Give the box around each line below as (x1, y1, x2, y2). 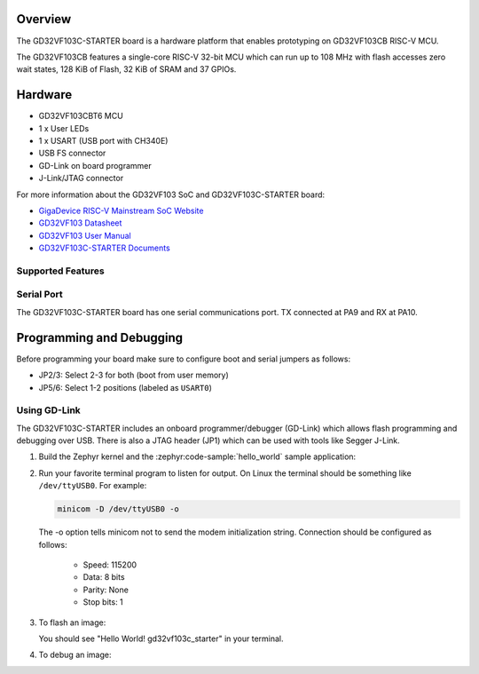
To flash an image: (38, 617, 106, 628)
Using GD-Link (16, 404, 82, 416)
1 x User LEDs (38, 123, 90, 133)
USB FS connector (38, 147, 106, 159)
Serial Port (16, 289, 63, 301)
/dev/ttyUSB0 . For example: (38, 480, 147, 491)
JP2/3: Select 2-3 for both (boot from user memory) (38, 369, 230, 381)
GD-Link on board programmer (38, 160, 152, 170)
